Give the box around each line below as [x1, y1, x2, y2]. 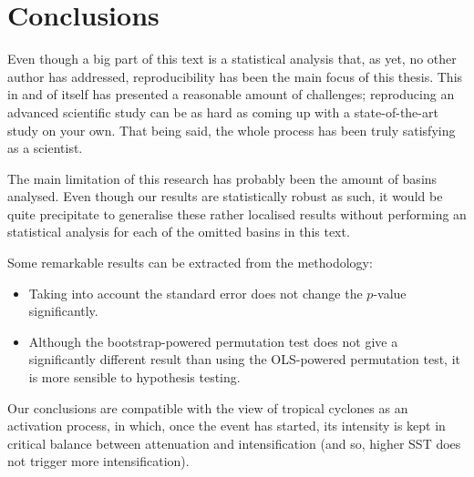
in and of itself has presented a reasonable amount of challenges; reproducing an [7, 85, 455, 104]
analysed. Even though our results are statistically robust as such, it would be [7, 187, 443, 206]
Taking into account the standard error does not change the [28, 283, 363, 302]
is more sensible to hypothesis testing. [28, 368, 241, 387]
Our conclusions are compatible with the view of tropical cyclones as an [7, 398, 408, 417]
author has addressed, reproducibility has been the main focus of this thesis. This [7, 66, 463, 86]
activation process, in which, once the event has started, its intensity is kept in [7, 416, 446, 435]
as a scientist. [7, 138, 83, 157]
